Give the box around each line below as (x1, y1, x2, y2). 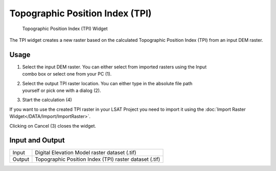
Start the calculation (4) (22, 97, 73, 103)
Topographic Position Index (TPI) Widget (22, 26, 108, 32)
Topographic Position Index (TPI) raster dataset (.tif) (35, 156, 160, 163)
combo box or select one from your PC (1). (22, 71, 112, 77)
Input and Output (9, 136, 65, 145)
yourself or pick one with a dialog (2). (22, 87, 101, 94)
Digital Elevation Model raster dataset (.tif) (35, 149, 136, 156)
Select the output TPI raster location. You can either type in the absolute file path (22, 80, 193, 86)
